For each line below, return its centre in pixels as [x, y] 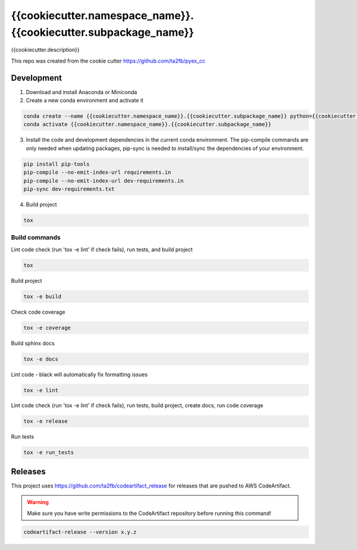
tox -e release [46, 421]
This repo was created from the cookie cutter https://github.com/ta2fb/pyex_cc [108, 61]
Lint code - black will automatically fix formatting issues [79, 374]
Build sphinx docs [33, 343]
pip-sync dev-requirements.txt [69, 189]
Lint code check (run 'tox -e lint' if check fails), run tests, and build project [102, 249]
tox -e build [43, 296]
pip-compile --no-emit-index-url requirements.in [97, 172]
